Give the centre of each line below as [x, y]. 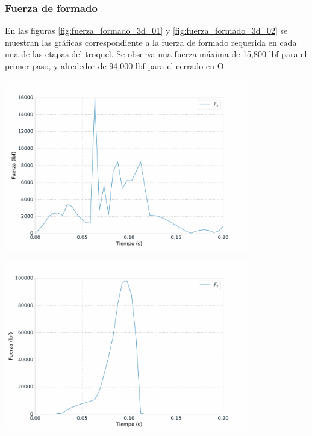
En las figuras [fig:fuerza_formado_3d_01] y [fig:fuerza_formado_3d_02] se [146, 30]
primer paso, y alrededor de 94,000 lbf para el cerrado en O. [116, 66]
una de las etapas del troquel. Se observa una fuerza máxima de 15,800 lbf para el [156, 54]
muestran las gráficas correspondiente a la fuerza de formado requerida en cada [151, 42]
